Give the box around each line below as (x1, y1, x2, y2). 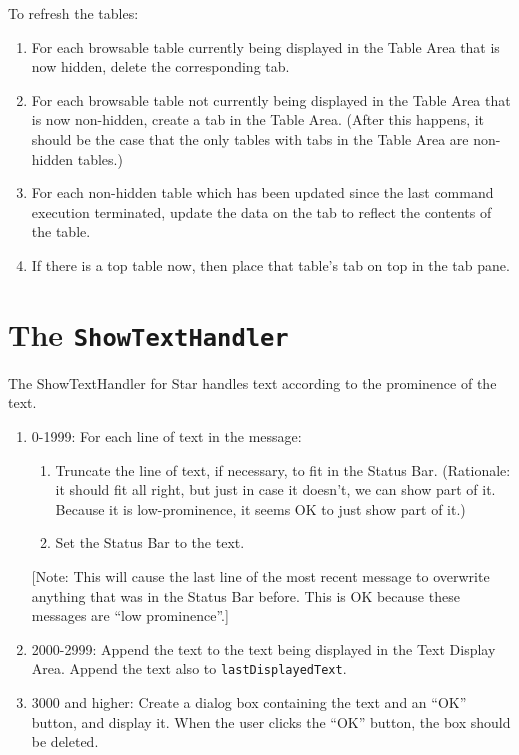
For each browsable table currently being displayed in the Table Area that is (31, 36, 500, 57)
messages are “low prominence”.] (31, 605, 229, 626)
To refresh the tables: (8, 3, 139, 23)
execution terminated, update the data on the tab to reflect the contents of (31, 201, 492, 222)
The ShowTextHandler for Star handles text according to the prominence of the (8, 372, 497, 393)
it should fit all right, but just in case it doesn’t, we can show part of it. (55, 479, 496, 500)
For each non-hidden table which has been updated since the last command (31, 182, 494, 203)
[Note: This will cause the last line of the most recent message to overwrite (31, 565, 490, 586)
